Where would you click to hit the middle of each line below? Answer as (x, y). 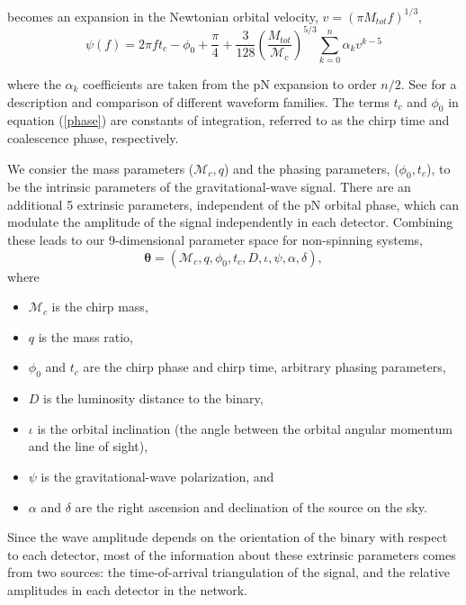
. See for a (429, 83)
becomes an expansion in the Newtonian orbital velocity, (163, 16)
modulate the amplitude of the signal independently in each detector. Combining (230, 222)
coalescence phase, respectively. (93, 137)
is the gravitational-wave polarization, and (157, 477)
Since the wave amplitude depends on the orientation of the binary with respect (228, 537)
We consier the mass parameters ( (101, 168)
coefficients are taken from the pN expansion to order (230, 83)
